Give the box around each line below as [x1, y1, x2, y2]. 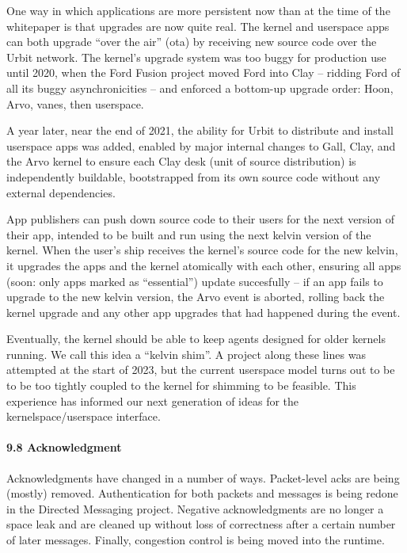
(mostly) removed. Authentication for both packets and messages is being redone [6, 485, 398, 502]
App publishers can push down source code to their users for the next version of [6, 211, 394, 227]
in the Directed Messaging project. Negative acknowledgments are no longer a [6, 500, 384, 517]
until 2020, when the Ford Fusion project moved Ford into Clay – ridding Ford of [6, 64, 401, 81]
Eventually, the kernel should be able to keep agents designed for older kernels [6, 330, 386, 347]
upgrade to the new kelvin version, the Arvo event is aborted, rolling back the [6, 288, 385, 305]
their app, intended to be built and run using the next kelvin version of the [6, 226, 371, 242]
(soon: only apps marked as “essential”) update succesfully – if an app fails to [6, 273, 383, 289]
